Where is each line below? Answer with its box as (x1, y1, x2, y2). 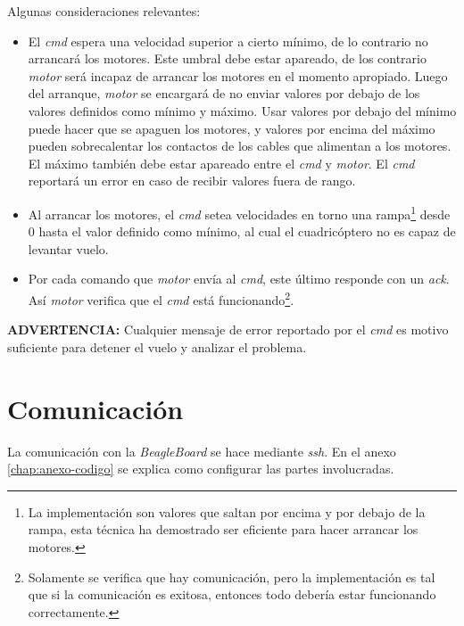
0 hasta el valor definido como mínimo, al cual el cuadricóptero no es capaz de (28, 222, 456, 241)
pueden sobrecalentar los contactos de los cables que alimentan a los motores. (28, 136, 452, 155)
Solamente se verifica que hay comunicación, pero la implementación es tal (28, 567, 435, 586)
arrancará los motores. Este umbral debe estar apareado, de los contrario (28, 49, 427, 68)
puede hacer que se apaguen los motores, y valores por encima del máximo (28, 119, 435, 137)
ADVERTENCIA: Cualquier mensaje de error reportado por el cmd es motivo (7, 320, 449, 339)
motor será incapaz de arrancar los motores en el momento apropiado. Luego (28, 66, 448, 85)
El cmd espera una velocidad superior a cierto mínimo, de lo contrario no (28, 31, 428, 50)
